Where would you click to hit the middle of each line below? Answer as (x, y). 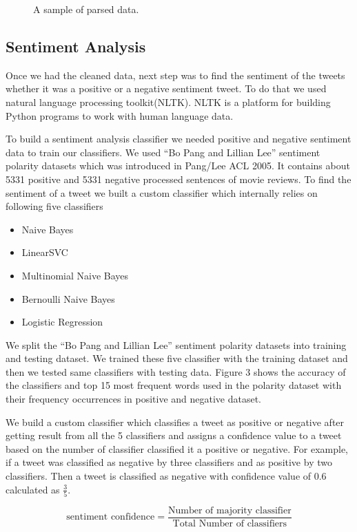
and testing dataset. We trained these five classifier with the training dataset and (177, 358)
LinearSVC (45, 252)
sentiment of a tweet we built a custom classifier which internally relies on (162, 192)
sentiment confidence (111, 517)
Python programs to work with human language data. (120, 115)
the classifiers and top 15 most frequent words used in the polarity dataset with (174, 385)
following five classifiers (54, 206)
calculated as (33, 489)
